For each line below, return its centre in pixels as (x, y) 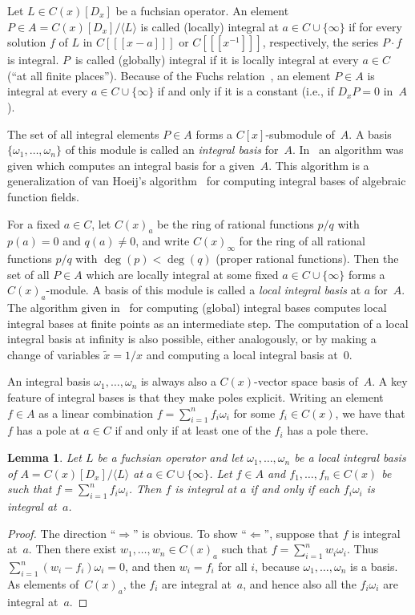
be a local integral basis (350, 457)
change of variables (54, 354)
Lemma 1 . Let (44, 457)
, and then (151, 566)
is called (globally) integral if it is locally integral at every (217, 60)
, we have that (370, 413)
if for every (375, 26)
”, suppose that (302, 533)
